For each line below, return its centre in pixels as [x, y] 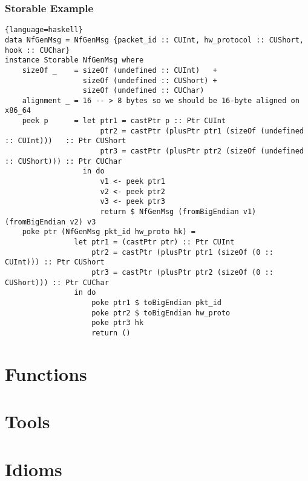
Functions [46, 373]
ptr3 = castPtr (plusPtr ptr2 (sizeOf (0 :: [182, 272]
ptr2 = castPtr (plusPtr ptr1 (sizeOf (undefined [202, 131]
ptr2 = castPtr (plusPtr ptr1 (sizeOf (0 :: [182, 252]
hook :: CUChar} [38, 50]
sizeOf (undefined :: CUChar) [143, 91]
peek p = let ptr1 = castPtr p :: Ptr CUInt [124, 121]
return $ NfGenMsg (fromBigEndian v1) [178, 212]
